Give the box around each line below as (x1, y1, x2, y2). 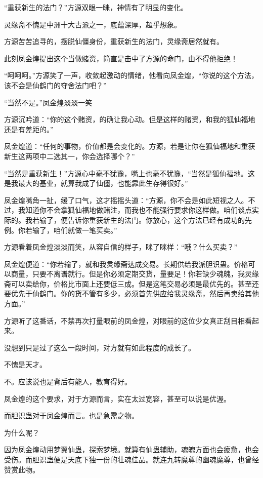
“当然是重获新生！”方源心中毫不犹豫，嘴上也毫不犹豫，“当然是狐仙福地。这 (4, 168, 255, 178)
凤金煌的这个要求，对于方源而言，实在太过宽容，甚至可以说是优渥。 (4, 393, 231, 404)
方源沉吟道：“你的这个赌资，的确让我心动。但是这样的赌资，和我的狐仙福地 (4, 114, 255, 125)
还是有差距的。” (4, 124, 54, 134)
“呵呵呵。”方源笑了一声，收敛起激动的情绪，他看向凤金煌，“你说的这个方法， (4, 70, 258, 81)
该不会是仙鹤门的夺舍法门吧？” (4, 79, 107, 90)
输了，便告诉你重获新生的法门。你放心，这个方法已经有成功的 (39, 214, 245, 225)
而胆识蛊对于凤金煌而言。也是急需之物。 (4, 410, 139, 421)
